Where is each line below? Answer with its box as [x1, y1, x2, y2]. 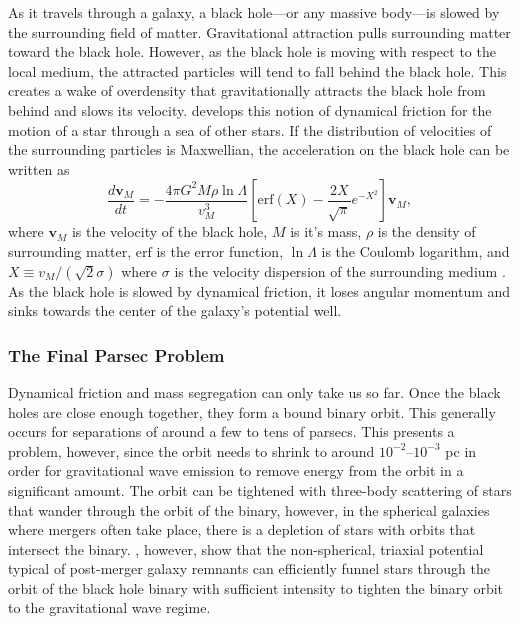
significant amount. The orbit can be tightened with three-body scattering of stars [8, 479, 512, 500]
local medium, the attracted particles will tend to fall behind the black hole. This [8, 60, 507, 81]
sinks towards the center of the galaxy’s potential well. [8, 300, 342, 321]
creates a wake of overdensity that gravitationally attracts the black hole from [8, 80, 486, 101]
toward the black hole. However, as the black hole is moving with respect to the [8, 41, 496, 62]
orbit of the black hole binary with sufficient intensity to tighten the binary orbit [8, 577, 504, 598]
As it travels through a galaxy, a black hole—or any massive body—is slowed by [8, 2, 500, 22]
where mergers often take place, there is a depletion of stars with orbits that [8, 519, 476, 540]
